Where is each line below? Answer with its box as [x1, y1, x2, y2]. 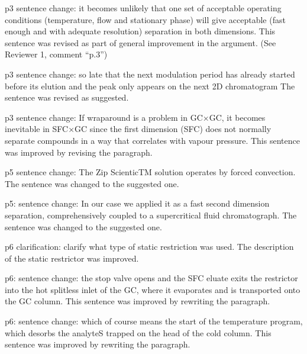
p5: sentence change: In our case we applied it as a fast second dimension [5, 197, 270, 210]
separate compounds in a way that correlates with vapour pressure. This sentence [5, 134, 300, 146]
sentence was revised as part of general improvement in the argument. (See [5, 36, 276, 49]
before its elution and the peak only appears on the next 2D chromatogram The [5, 79, 295, 92]
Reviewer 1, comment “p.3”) [5, 48, 108, 60]
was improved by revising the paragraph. [5, 146, 153, 158]
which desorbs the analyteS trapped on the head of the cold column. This [5, 326, 272, 339]
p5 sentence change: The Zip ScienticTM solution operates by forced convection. [5, 166, 296, 178]
